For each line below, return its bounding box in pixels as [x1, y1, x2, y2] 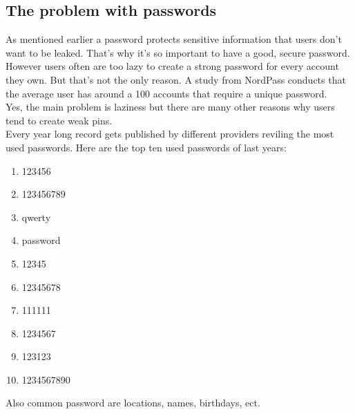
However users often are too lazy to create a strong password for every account [6, 59, 339, 73]
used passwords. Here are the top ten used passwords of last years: [6, 140, 287, 154]
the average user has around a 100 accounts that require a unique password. [6, 86, 327, 100]
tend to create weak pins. [6, 113, 113, 127]
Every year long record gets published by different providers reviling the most [6, 126, 334, 141]
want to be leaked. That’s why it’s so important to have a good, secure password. [6, 45, 350, 59]
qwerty [21, 209, 51, 224]
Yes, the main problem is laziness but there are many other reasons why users [6, 100, 335, 114]
